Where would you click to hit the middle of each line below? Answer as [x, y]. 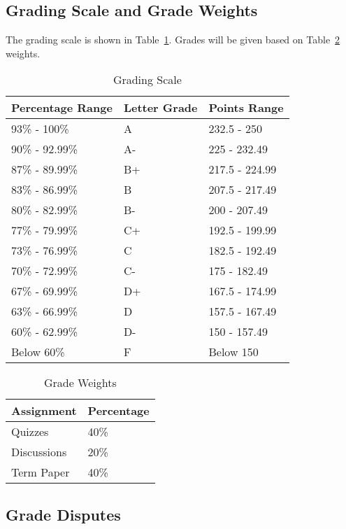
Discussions [39, 452]
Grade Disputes [63, 514]
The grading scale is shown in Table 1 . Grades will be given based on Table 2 [173, 40]
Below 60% [38, 352]
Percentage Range [62, 108]
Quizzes [30, 432]
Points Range [246, 108]
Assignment [44, 411]
